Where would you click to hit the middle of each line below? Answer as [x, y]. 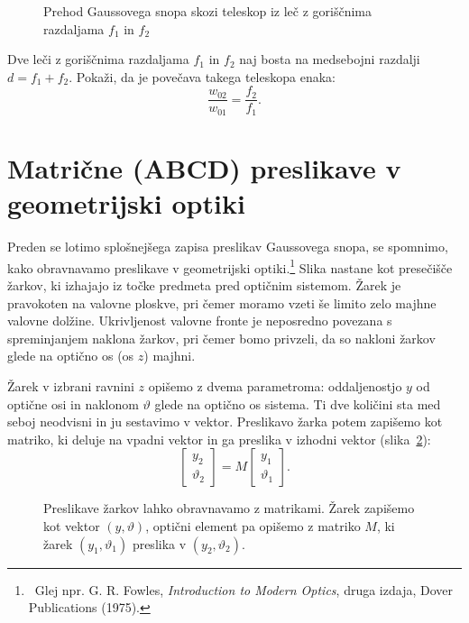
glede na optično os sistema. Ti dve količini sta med [298, 403]
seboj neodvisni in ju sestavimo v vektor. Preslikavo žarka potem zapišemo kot [225, 421]
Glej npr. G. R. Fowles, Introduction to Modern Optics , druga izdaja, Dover [244, 589]
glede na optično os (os [71, 356]
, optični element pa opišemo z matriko [253, 525]
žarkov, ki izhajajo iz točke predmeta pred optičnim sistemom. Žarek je [204, 285]
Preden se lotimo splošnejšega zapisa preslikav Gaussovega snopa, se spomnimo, [228, 247]
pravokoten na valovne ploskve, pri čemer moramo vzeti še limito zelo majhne [222, 302]
